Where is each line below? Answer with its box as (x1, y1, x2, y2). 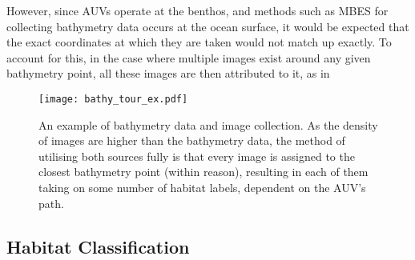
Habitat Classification (6, 234, 190, 258)
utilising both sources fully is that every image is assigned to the (38, 147, 355, 164)
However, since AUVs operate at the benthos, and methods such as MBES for (6, 2, 389, 18)
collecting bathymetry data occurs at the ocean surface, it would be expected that (6, 18, 409, 34)
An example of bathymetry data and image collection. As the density (38, 116, 378, 133)
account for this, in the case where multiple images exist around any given (6, 49, 371, 66)
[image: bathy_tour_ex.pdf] (38, 93, 188, 105)
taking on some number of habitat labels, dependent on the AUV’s (38, 179, 366, 195)
